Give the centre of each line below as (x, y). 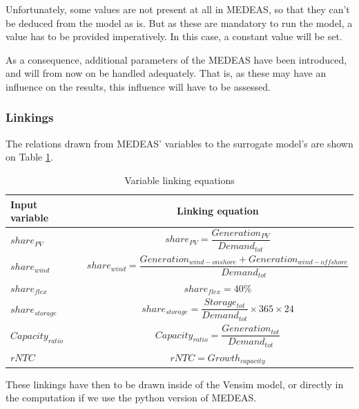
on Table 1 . (29, 157)
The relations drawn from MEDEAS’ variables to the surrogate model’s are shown (179, 143)
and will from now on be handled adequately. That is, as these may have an (166, 73)
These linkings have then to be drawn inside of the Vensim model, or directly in (175, 384)
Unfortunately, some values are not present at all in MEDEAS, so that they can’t (178, 9)
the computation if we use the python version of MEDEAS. (131, 398)
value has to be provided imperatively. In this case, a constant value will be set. (174, 36)
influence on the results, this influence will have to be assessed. (138, 86)
